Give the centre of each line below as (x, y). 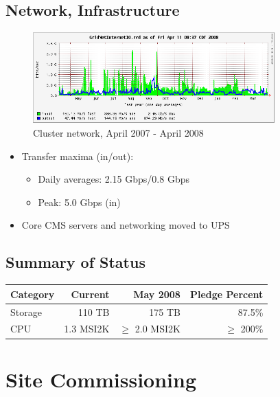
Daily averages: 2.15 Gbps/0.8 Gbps (114, 179)
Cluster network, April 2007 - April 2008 (118, 133)
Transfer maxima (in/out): (78, 156)
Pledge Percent (226, 294)
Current (90, 294)
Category (33, 294)
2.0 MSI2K (157, 329)
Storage (26, 311)
